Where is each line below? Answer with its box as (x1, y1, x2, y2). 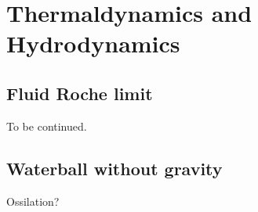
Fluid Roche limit (6, 81, 153, 105)
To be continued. (6, 117, 87, 134)
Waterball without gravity (6, 156, 223, 180)
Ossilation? (6, 192, 60, 209)
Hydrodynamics (6, 27, 180, 59)
